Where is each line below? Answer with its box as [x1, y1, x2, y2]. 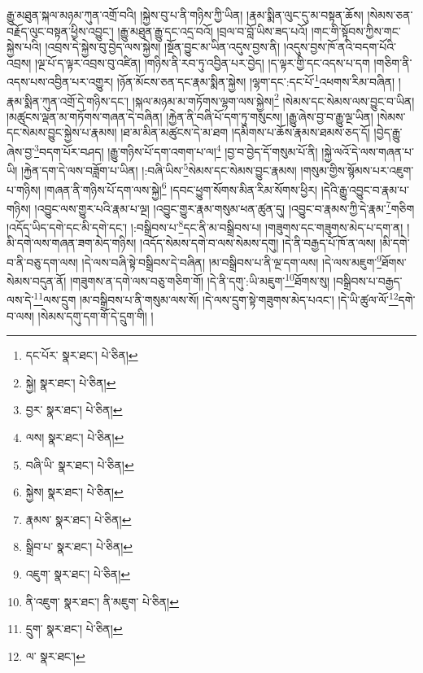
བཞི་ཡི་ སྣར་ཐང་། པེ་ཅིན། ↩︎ [25, 456, 134, 473]
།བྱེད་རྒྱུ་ [373, 124, 403, 141]
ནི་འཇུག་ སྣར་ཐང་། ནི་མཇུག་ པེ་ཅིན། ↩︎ [25, 592, 179, 610]
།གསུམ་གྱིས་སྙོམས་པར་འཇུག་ [300, 161, 414, 178]
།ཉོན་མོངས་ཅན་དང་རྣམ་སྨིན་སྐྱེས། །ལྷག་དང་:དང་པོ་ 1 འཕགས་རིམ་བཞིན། [116, 71, 395, 90]
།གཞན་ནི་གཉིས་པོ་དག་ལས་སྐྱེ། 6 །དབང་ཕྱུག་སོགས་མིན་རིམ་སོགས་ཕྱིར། [44, 178, 318, 198]
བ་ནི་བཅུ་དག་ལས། [7, 253, 78, 270]
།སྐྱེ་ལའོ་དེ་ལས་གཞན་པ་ [321, 142, 414, 160]
